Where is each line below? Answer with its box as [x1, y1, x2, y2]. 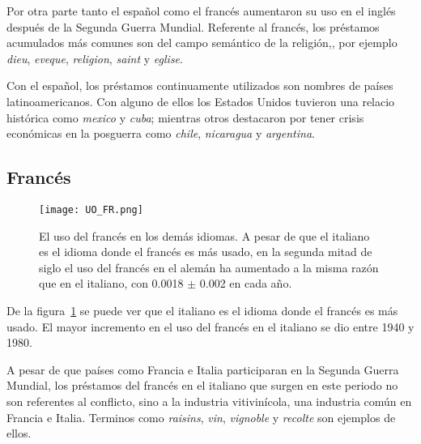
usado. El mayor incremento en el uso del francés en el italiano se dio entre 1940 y [6, 318, 415, 335]
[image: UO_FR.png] [39, 203, 143, 216]
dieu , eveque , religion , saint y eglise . [6, 49, 183, 66]
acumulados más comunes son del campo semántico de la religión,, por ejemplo [6, 34, 398, 51]
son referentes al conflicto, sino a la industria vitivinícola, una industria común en [6, 392, 412, 409]
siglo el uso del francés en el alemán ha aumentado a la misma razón [39, 258, 379, 275]
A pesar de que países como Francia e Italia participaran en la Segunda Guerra [6, 361, 399, 378]
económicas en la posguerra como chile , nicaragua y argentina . [6, 125, 315, 142]
